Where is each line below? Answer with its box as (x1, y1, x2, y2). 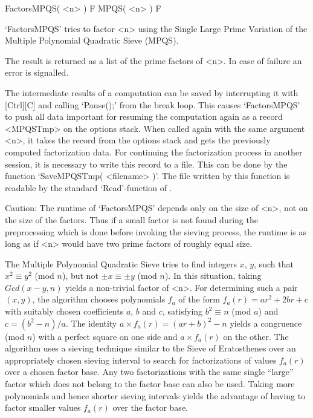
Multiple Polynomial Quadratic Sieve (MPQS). (5, 34, 179, 47)
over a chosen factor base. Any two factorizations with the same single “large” (5, 365, 294, 378)
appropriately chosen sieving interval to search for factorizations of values (5, 353, 277, 366)
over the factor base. (112, 401, 188, 414)
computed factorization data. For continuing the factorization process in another (5, 145, 303, 158)
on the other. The (223, 330, 289, 342)
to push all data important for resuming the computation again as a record (5, 110, 283, 123)
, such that (254, 257, 294, 270)
